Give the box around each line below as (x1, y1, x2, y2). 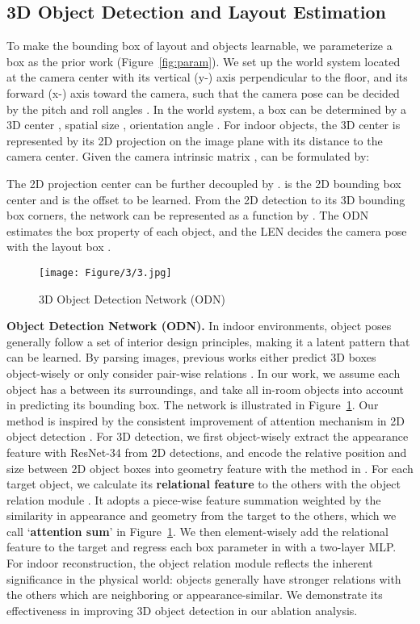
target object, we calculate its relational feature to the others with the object (6, 475, 401, 492)
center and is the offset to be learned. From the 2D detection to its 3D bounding (6, 191, 405, 207)
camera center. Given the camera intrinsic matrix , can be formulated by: (6, 148, 370, 165)
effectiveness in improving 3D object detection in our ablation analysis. (6, 601, 358, 618)
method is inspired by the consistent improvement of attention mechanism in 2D (6, 412, 405, 429)
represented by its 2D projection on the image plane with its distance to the (6, 132, 383, 149)
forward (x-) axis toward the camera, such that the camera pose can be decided (6, 84, 400, 101)
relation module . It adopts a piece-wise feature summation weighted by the (6, 491, 381, 508)
